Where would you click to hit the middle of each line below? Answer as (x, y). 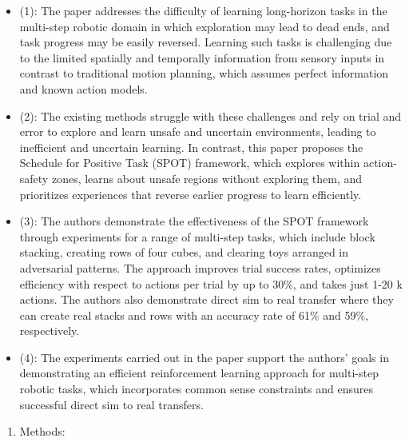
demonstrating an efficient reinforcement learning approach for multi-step (199, 373)
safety (34, 178)
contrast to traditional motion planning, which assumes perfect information (204, 73)
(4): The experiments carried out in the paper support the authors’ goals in (204, 357)
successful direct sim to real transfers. (111, 404)
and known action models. (83, 88)
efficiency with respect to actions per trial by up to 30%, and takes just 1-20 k (211, 283)
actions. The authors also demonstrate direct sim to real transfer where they (206, 299)
